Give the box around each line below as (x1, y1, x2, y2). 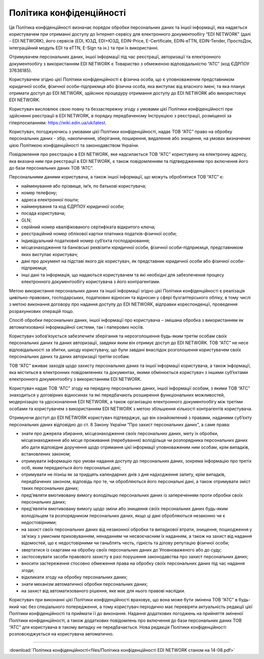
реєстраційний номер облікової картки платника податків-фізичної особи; (21, 231, 177, 237)
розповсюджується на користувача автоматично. (9, 631, 114, 637)
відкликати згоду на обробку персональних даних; (21, 574, 128, 580)
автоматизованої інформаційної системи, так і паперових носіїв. (9, 324, 144, 330)
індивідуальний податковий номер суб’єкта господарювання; (21, 238, 150, 243)
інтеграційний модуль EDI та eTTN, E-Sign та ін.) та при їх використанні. (9, 44, 159, 51)
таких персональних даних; (21, 485, 79, 491)
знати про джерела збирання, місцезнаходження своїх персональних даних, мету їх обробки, (21, 431, 219, 437)
